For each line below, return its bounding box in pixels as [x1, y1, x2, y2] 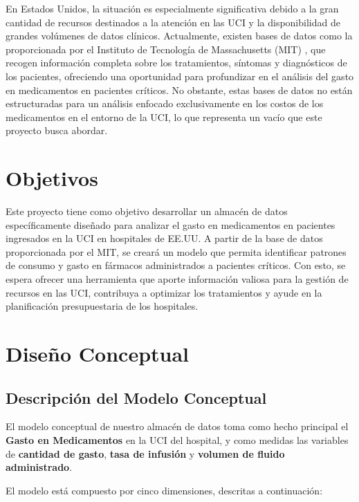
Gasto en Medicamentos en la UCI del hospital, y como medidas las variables [6, 432, 349, 447]
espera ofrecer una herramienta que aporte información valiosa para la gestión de [6, 272, 349, 286]
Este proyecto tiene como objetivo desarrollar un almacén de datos [6, 204, 288, 219]
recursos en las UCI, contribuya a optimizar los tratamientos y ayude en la [6, 285, 322, 299]
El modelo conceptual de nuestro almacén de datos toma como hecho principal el [6, 419, 349, 434]
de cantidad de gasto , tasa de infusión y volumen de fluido [6, 446, 285, 461]
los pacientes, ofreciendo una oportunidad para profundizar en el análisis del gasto [6, 68, 354, 83]
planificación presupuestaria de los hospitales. [6, 299, 199, 313]
